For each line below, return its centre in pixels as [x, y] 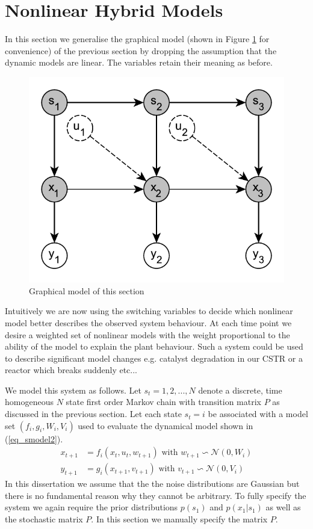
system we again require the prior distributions [91, 507]
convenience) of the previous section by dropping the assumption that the [141, 50]
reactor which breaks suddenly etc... [71, 370]
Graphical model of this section [87, 290]
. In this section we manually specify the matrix [179, 518]
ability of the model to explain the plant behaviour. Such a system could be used [154, 346]
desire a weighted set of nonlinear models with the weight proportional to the [147, 334]
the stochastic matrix [44, 518]
